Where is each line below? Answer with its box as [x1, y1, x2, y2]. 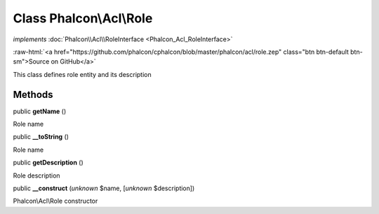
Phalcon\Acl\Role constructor [13, 197, 98, 206]
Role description [13, 171, 60, 180]
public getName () [13, 107, 67, 115]
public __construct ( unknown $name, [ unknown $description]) [13, 184, 195, 192]
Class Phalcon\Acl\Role [13, 10, 153, 26]
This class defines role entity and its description [13, 70, 152, 78]
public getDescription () [13, 158, 84, 167]
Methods [13, 88, 53, 101]
